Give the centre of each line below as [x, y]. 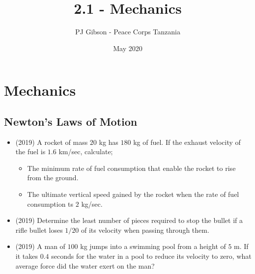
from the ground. [53, 178]
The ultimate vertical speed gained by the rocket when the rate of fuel [133, 194]
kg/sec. [92, 204]
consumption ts [50, 204]
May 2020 [128, 48]
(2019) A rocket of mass [52, 142]
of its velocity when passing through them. [145, 230]
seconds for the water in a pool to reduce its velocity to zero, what [151, 256]
